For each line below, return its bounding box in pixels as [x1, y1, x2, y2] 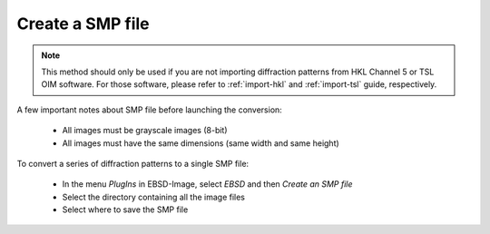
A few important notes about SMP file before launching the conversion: [16, 104, 283, 115]
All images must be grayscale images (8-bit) [62, 125, 228, 136]
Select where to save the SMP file [62, 204, 189, 215]
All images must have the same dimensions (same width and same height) [62, 137, 339, 149]
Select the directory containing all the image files [62, 191, 245, 202]
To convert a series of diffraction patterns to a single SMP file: [16, 158, 250, 169]
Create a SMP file [16, 14, 150, 34]
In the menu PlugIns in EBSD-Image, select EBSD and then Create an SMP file [62, 179, 353, 190]
